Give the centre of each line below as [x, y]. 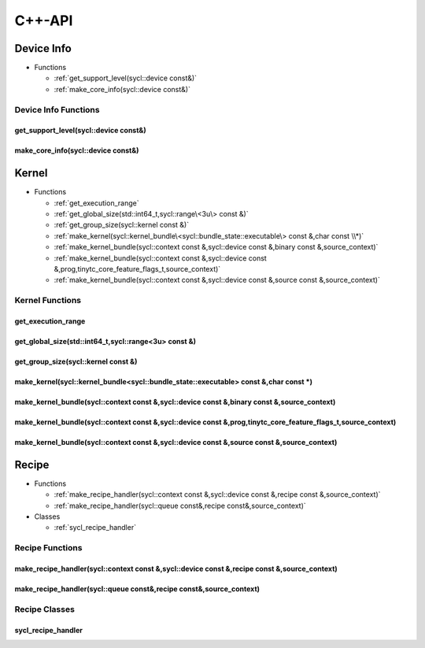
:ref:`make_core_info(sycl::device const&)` [122, 89]
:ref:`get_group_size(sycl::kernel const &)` [121, 225]
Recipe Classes [44, 609]
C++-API [44, 20]
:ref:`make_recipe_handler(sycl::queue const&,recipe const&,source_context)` [180, 505]
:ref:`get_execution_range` [96, 203]
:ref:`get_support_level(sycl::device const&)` [125, 78]
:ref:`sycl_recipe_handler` [95, 528]
